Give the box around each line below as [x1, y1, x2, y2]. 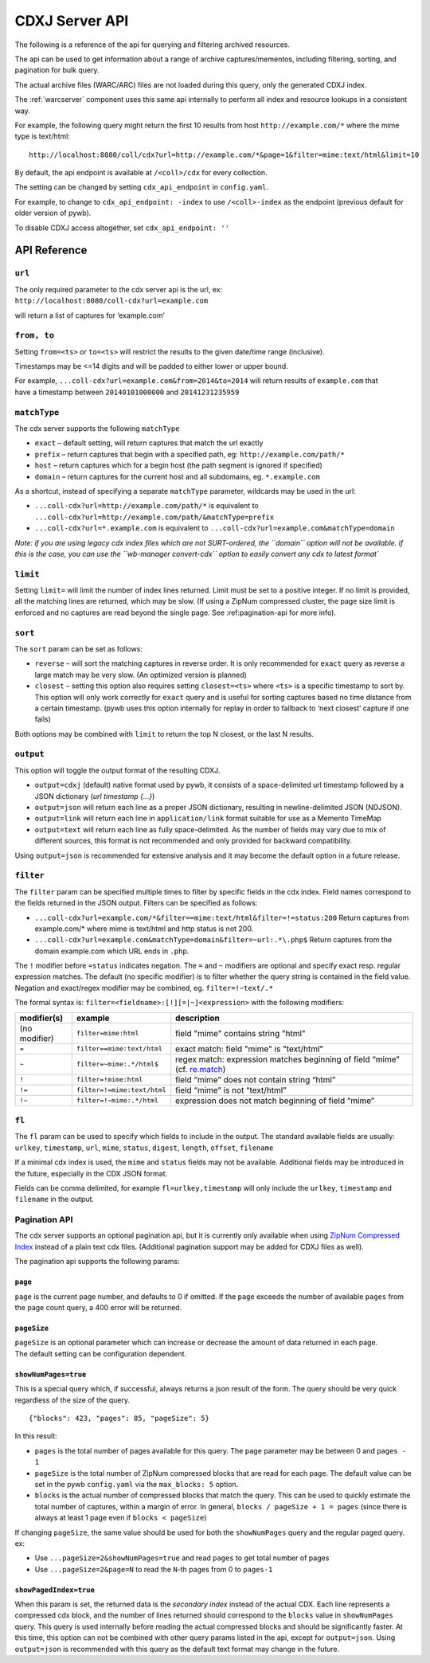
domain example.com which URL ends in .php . [34, 946, 190, 956]
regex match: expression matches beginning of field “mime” [175, 1054, 400, 1065]
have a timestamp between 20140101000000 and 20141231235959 [14, 387, 240, 397]
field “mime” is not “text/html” [175, 1084, 287, 1095]
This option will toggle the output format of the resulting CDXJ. [14, 765, 221, 775]
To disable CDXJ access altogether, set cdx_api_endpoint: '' [14, 223, 230, 233]
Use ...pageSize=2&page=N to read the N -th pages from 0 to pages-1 [34, 1564, 273, 1574]
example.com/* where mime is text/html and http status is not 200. [34, 924, 254, 933]
